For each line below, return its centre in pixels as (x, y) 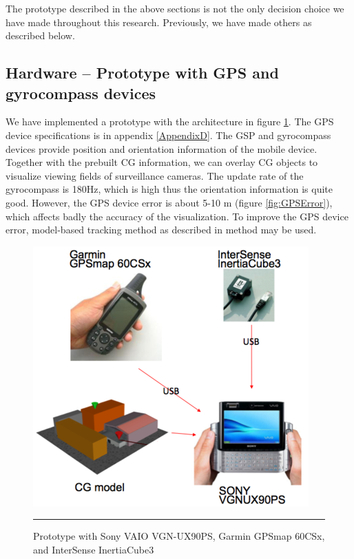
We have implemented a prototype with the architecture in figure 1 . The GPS (170, 122)
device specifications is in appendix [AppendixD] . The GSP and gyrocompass (168, 135)
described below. (40, 35)
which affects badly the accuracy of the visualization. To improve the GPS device (177, 216)
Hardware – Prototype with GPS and (142, 73)
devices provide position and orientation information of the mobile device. (162, 148)
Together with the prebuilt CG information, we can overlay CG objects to (162, 162)
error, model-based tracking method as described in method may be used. (161, 230)
